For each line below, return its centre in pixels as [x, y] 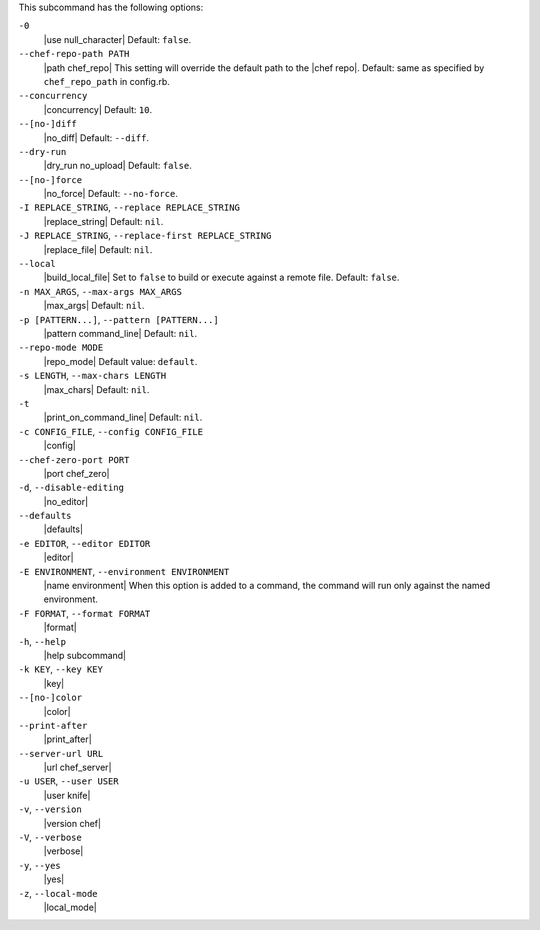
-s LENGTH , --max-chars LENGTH [92, 376]
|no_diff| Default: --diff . [96, 137]
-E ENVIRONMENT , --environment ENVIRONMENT [124, 571]
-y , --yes [39, 865]
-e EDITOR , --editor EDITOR [84, 543]
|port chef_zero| [76, 473]
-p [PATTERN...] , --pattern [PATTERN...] [118, 319]
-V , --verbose [50, 837]
